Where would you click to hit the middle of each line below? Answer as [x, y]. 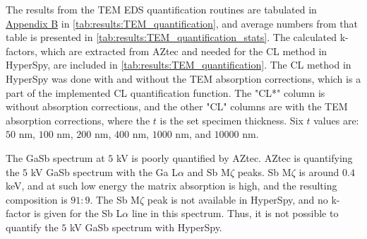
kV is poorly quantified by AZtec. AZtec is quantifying [234, 157]
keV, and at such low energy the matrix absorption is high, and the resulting [172, 186]
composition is [37, 199]
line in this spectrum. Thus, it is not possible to [235, 213]
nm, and [193, 134]
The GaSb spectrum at [55, 157]
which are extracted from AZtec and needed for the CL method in [184, 51]
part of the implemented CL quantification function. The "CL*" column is [166, 92]
